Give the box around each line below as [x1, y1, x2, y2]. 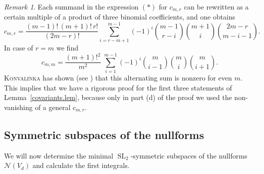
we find [56, 42, 78, 53]
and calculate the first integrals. [32, 160, 130, 170]
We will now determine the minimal [4, 150, 113, 160]
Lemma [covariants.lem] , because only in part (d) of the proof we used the [4, 92, 232, 102]
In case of [4, 42, 33, 53]
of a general [34, 101, 71, 112]
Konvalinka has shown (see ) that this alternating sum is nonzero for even [4, 72, 232, 83]
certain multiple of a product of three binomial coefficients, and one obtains [4, 11, 236, 22]
